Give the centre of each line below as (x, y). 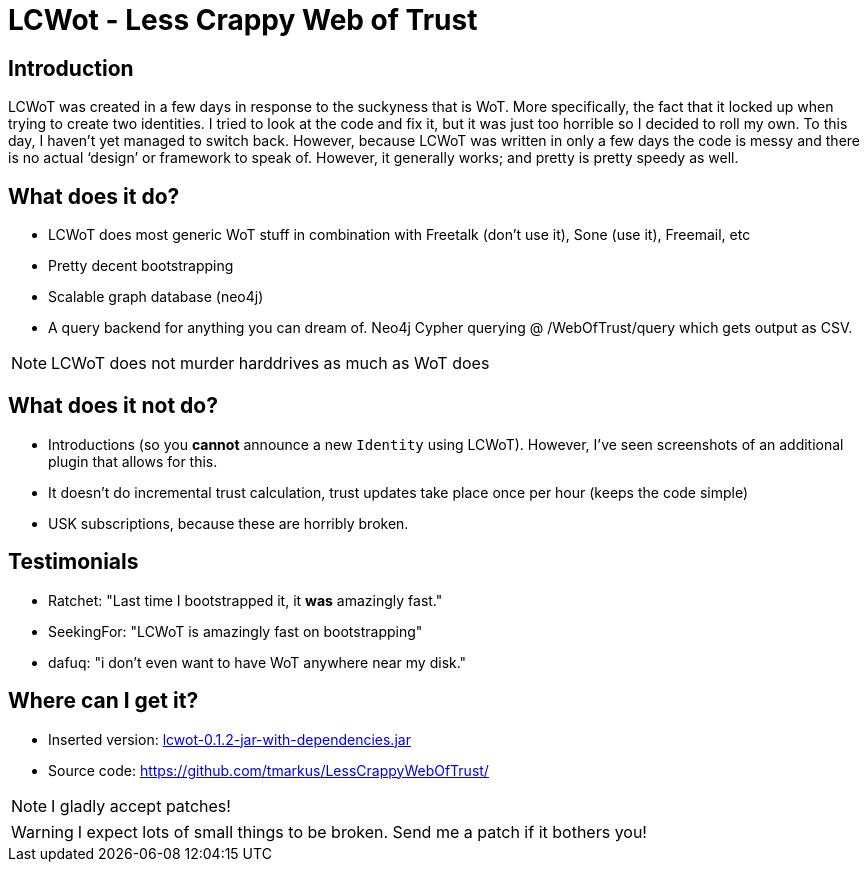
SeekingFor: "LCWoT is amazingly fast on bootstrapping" (235, 631)
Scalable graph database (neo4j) (156, 297)
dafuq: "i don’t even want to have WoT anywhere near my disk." (257, 662)
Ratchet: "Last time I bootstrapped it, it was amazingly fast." (245, 600)
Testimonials (73, 562)
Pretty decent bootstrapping (141, 266)
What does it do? (94, 196)
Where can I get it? (103, 701)
